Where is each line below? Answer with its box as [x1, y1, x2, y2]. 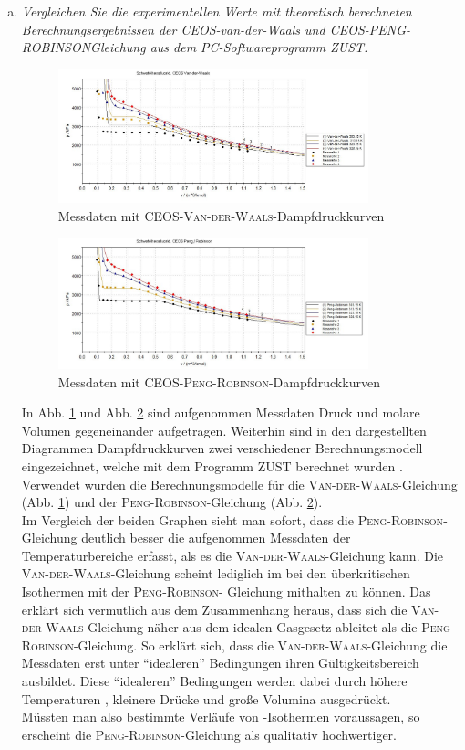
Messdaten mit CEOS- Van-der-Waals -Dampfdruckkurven [57, 206, 385, 225]
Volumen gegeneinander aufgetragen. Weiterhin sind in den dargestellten [21, 420, 427, 439]
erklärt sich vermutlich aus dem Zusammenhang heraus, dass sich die [21, 599, 408, 618]
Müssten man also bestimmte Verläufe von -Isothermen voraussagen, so [21, 707, 420, 726]
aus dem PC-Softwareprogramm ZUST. [150, 37, 368, 57]
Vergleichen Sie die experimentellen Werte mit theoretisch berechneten [21, 2, 412, 20]
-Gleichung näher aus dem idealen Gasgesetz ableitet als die [83, 618, 418, 637]
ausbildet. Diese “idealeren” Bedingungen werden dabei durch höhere [21, 671, 408, 691]
